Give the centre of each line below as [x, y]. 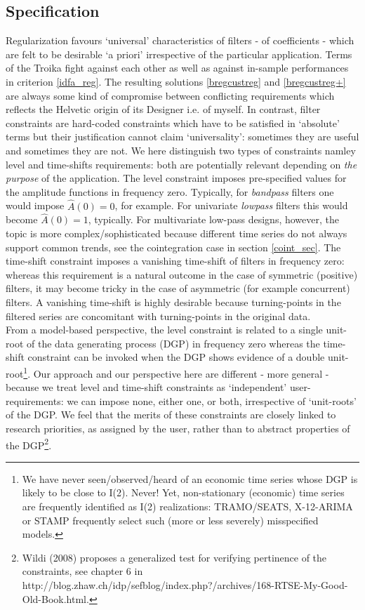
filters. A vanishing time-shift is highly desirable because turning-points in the [173, 301]
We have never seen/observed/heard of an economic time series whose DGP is [190, 478]
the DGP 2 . [29, 444]
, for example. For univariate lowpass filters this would [231, 205]
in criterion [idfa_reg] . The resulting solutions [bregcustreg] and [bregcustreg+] [176, 81]
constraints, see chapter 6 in [82, 571]
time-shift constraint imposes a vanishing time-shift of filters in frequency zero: [175, 261]
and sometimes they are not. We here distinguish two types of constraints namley [181, 150]
